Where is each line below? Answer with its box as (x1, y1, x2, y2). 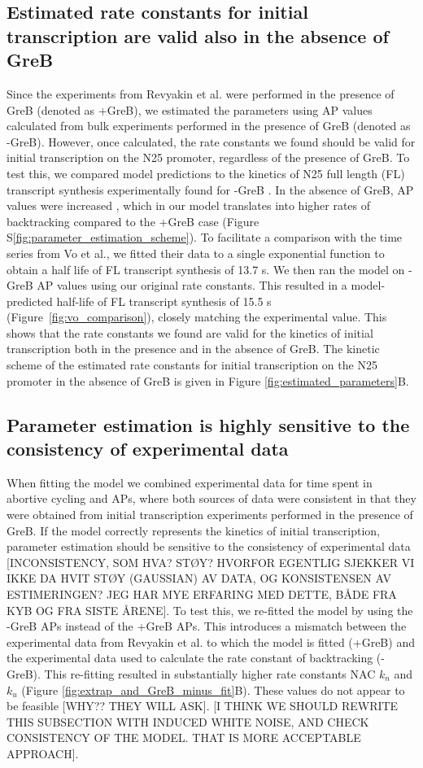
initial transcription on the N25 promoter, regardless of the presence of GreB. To (7, 149, 410, 166)
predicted (7, 292, 53, 309)
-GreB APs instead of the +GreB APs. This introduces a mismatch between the (7, 617, 407, 635)
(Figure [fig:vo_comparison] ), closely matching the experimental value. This (7, 308, 387, 325)
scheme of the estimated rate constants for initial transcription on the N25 (7, 356, 377, 373)
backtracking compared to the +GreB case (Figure (7, 212, 259, 229)
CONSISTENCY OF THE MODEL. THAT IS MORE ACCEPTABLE (7, 729, 361, 746)
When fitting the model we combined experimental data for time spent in (7, 473, 373, 491)
